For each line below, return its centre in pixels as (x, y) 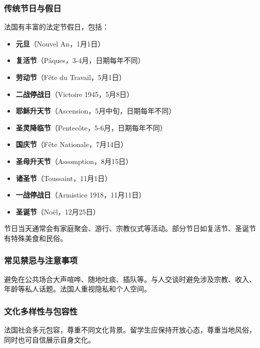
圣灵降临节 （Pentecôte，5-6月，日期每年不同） (91, 127)
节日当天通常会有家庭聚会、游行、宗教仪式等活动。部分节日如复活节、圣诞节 (130, 228)
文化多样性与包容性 (41, 311)
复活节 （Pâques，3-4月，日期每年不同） (80, 60)
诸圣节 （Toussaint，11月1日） (64, 178)
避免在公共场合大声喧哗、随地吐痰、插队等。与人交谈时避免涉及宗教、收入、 (130, 279)
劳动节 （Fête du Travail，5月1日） (71, 77)
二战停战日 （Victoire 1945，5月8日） (75, 94)
